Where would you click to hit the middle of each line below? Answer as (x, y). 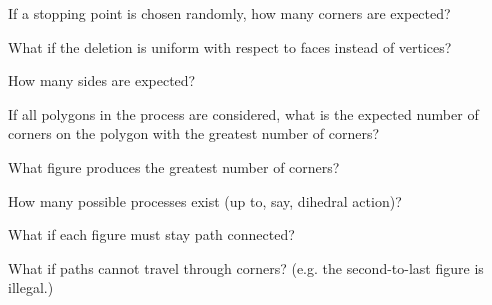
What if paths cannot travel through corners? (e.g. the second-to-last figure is (246, 267)
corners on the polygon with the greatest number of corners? (194, 133)
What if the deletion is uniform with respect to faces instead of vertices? (230, 46)
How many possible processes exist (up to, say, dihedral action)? (205, 200)
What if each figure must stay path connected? (151, 234)
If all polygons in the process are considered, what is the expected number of (243, 113)
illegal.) (31, 287)
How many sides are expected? (102, 80)
